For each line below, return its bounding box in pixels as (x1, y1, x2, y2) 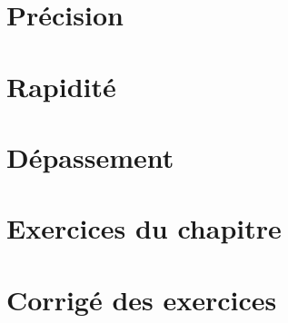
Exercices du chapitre (6, 210, 282, 247)
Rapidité (6, 67, 116, 104)
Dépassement (6, 138, 174, 175)
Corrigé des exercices (6, 280, 277, 318)
